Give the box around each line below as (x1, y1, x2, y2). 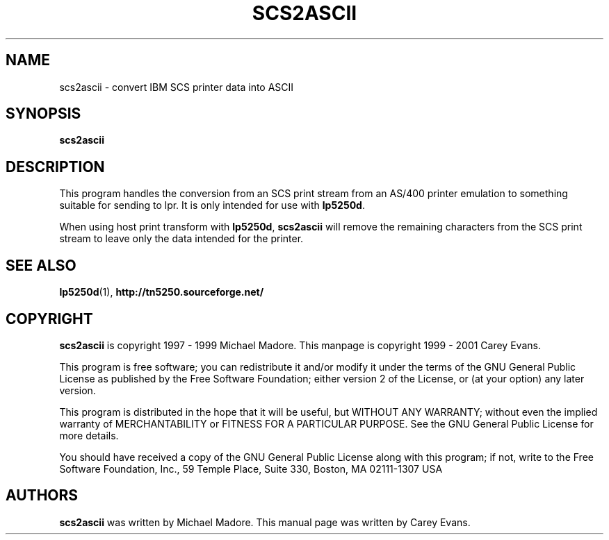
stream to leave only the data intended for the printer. (59, 233, 304, 245)
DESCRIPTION (6, 158, 105, 176)
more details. (59, 429, 119, 441)
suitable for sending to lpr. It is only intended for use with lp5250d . (59, 199, 365, 212)
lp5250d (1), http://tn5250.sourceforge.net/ (59, 286, 264, 298)
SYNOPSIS (6, 105, 81, 123)
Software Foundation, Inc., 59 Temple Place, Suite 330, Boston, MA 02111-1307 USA (59, 462, 443, 475)
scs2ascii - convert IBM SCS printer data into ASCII (59, 81, 294, 93)
